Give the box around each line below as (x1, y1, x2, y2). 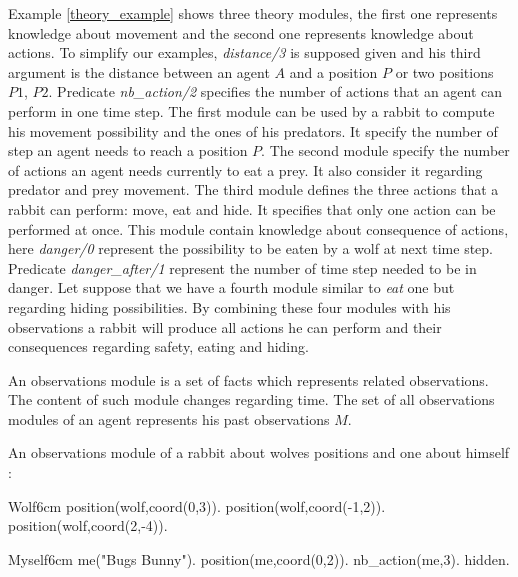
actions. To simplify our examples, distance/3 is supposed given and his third (8, 42, 481, 63)
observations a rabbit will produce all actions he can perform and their (8, 316, 442, 337)
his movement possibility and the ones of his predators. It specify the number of (8, 120, 498, 141)
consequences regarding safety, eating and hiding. (8, 336, 309, 357)
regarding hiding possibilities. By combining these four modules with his (8, 296, 451, 317)
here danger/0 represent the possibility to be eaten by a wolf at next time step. (8, 238, 494, 259)
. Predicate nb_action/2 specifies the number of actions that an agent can (48, 81, 503, 102)
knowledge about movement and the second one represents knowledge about (8, 22, 474, 43)
